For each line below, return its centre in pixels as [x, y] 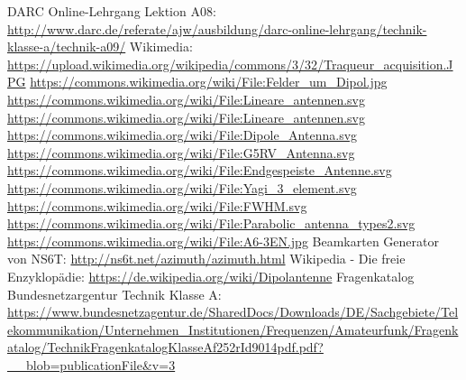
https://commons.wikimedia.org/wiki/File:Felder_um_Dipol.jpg [209, 82]
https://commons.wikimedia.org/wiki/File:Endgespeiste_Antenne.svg [200, 170]
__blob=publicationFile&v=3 [91, 364]
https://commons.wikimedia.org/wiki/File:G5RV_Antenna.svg [181, 152]
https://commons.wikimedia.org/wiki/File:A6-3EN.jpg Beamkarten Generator [223, 241]
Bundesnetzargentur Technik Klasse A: [114, 294]
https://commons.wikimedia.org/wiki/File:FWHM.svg [157, 205]
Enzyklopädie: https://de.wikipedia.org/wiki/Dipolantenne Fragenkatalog [211, 276]
